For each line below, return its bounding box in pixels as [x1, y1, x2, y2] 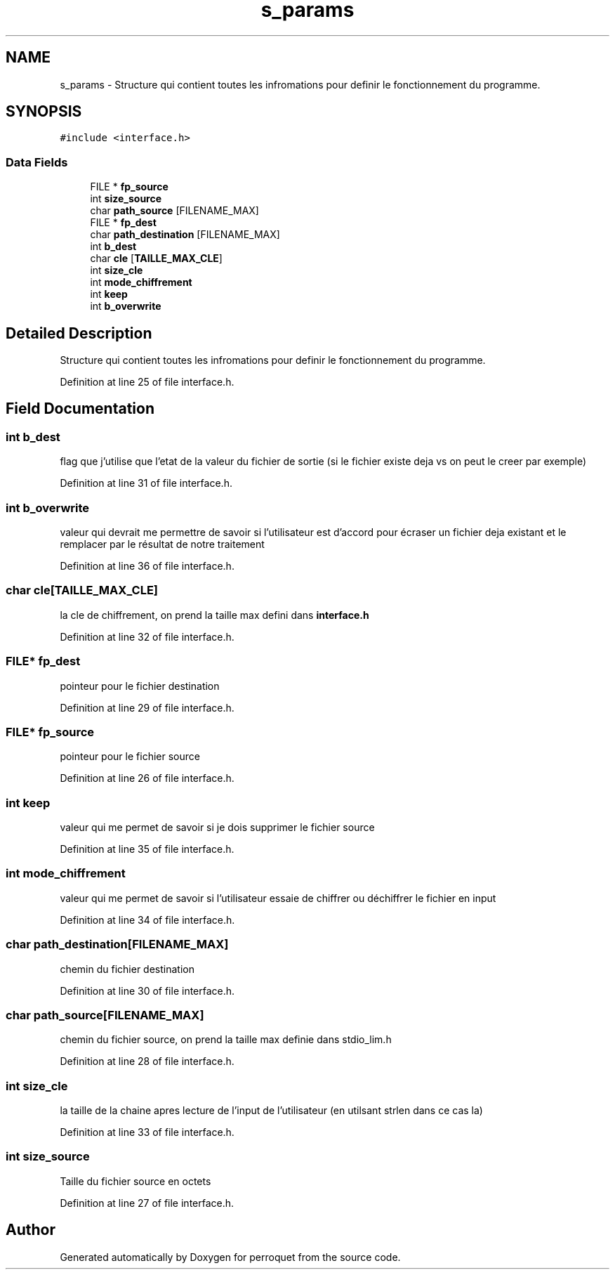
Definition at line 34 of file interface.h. [60, 913, 235, 926]
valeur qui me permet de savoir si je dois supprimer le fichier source [60, 821, 375, 833]
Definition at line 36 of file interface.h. [60, 560, 234, 572]
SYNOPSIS [6, 103, 82, 121]
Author [6, 1221, 55, 1239]
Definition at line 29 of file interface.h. [60, 701, 234, 714]
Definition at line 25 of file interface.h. [60, 376, 234, 388]
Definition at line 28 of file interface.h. [60, 1055, 234, 1068]
